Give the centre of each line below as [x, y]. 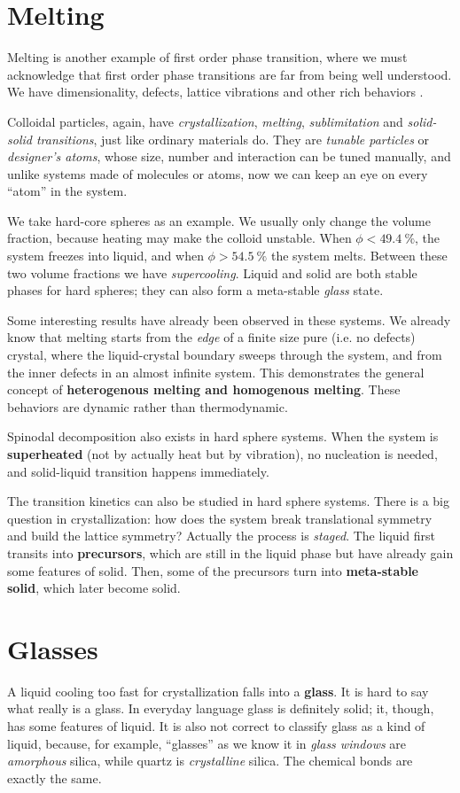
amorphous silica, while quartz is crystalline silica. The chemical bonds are [210, 761]
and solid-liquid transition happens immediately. [138, 471]
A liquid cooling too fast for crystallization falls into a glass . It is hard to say [218, 691]
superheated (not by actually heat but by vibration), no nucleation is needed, [222, 454]
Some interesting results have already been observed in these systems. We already [229, 319]
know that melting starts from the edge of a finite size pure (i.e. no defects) [211, 337]
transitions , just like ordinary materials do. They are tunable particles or [233, 139]
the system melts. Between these [359, 256]
